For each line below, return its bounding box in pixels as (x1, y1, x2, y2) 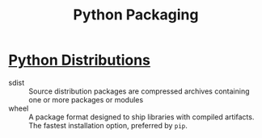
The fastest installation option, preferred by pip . (28, 120, 188, 130)
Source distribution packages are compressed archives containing (28, 86, 250, 96)
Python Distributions (8, 51, 151, 69)
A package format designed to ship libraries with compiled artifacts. (28, 111, 255, 122)
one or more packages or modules (28, 94, 144, 104)
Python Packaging (73, 6, 199, 24)
